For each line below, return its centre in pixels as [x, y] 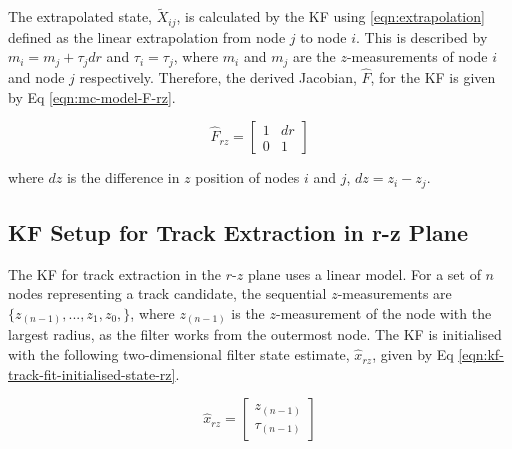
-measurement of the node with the [384, 312]
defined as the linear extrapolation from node [147, 36]
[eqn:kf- [481, 354]
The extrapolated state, [80, 16]
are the [314, 56]
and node [36, 76]
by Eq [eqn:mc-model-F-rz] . [92, 96]
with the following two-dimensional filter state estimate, [179, 354]
